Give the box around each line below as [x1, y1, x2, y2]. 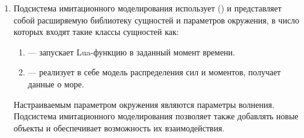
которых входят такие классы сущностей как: [13, 25, 179, 38]
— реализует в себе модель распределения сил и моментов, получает [28, 66, 281, 78]
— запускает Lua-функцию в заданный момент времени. [28, 45, 236, 58]
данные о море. [28, 77, 84, 90]
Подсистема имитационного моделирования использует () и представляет [13, 2, 282, 14]
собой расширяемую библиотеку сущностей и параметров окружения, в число [13, 13, 300, 26]
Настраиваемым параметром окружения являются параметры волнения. [13, 98, 275, 110]
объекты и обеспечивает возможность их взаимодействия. [13, 121, 225, 134]
